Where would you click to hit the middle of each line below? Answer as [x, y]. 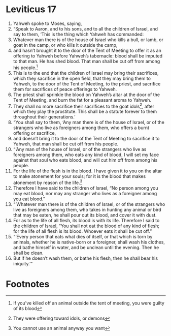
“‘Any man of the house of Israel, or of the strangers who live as [80, 149]
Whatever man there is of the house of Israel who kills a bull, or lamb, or [88, 40]
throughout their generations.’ [44, 117]
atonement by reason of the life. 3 [48, 182]
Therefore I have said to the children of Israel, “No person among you [85, 188]
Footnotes [28, 284]
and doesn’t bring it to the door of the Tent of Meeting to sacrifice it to [86, 139]
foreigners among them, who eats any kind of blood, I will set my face [86, 155]
